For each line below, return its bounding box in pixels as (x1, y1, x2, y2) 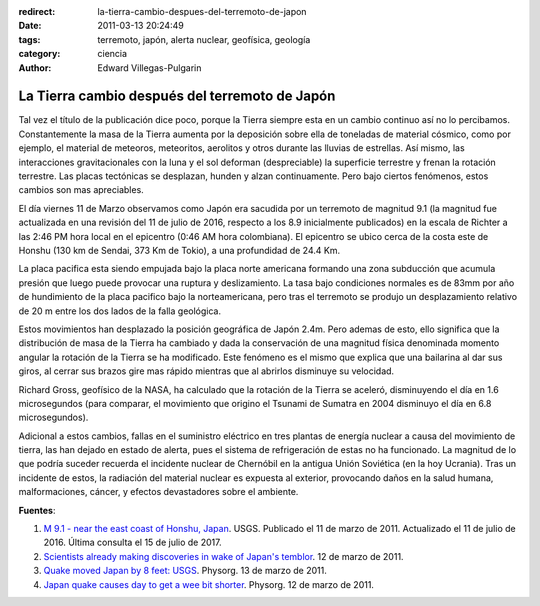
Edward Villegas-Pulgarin (97, 61, 202, 74)
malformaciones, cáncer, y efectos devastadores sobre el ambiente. (18, 486, 299, 498)
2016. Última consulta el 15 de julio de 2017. (43, 536, 222, 549)
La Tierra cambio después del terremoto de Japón (18, 88, 336, 105)
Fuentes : (18, 504, 56, 516)
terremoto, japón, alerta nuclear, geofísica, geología (97, 33, 311, 45)
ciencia (97, 48, 128, 60)
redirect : (18, 6, 56, 17)
